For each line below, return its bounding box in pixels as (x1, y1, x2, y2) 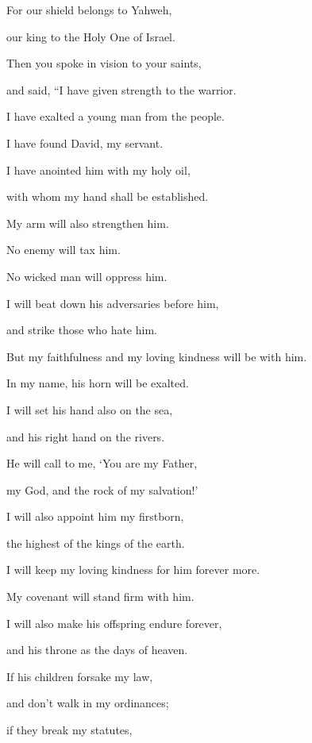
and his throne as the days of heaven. (6, 641, 188, 658)
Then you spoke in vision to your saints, (6, 55, 202, 71)
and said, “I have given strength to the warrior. (6, 81, 237, 98)
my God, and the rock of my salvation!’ (6, 481, 198, 498)
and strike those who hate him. (6, 321, 157, 338)
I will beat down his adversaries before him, (6, 295, 219, 311)
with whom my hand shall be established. (6, 188, 209, 205)
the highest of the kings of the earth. (6, 534, 185, 551)
